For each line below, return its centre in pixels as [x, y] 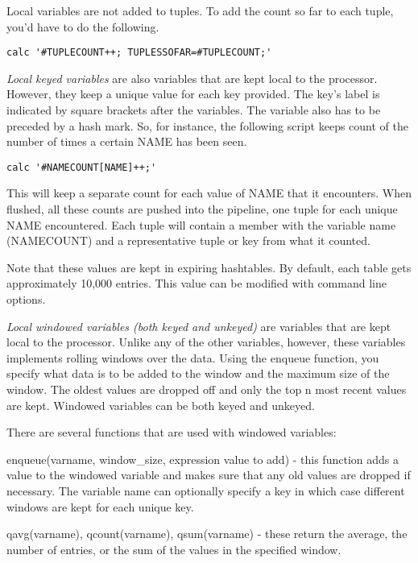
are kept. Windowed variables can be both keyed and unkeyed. [161, 405]
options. [26, 299]
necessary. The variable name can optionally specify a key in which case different [206, 490]
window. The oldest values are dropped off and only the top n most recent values [207, 389]
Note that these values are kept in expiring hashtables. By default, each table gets [209, 267]
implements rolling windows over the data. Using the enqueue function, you [193, 357]
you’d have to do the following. [83, 26]
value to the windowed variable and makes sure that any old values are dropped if [209, 475]
